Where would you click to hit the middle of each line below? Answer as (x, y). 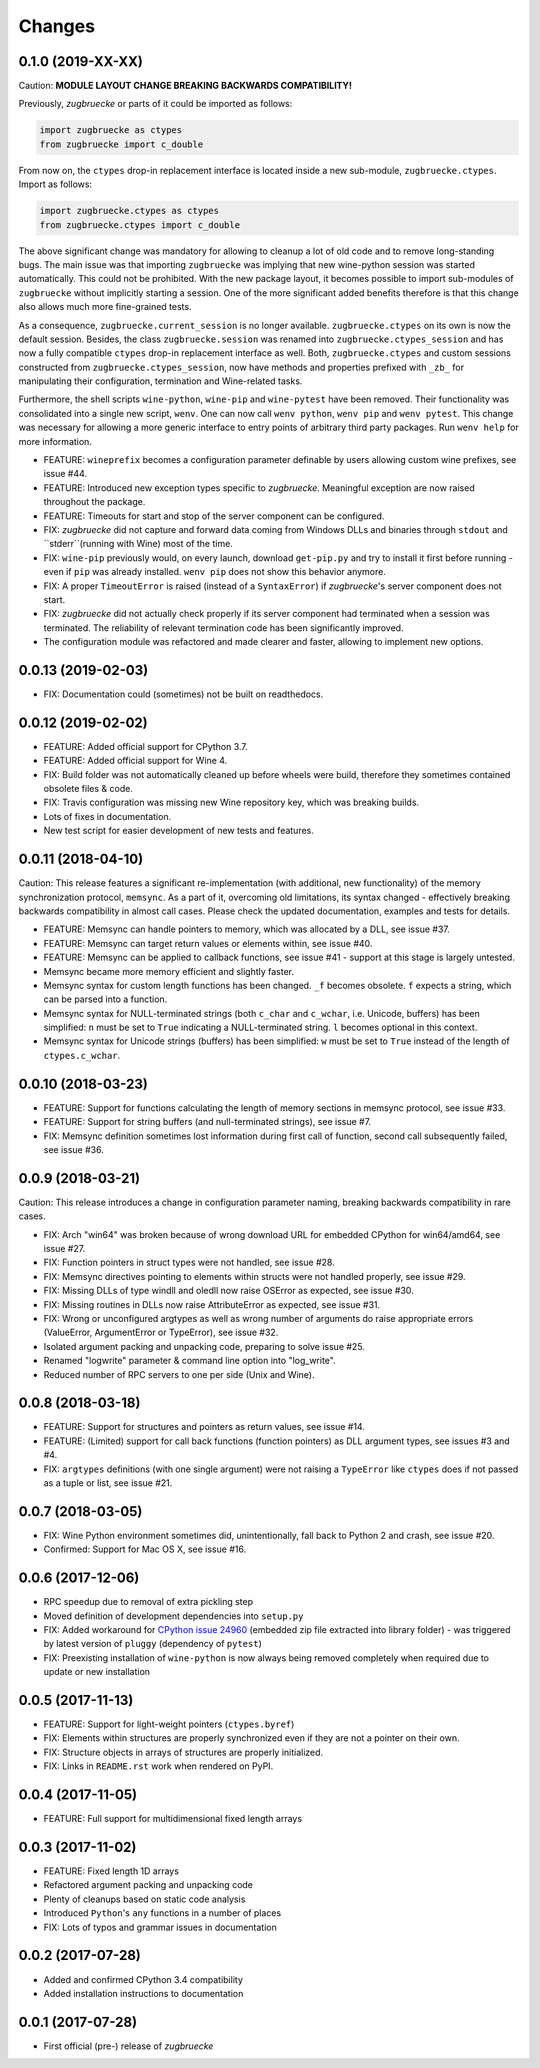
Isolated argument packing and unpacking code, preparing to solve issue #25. (204, 1346)
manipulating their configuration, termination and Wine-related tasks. (160, 381)
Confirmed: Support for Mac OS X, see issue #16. (145, 1549)
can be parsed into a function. (105, 999)
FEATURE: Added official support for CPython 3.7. (146, 746)
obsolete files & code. (88, 789)
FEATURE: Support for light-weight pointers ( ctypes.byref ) (169, 1724)
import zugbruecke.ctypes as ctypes (129, 211)
